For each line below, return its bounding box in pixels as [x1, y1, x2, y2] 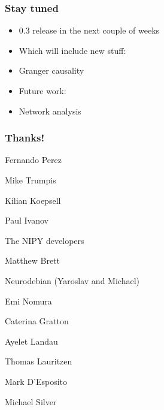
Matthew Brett [5, 254, 60, 267]
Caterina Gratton [5, 315, 69, 327]
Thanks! [5, 130, 45, 145]
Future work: [19, 85, 66, 97]
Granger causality [19, 64, 84, 77]
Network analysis [19, 104, 81, 117]
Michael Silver [5, 395, 57, 408]
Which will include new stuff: [19, 44, 126, 56]
